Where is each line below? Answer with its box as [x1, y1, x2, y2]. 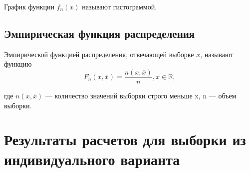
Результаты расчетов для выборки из [4, 129, 246, 150]
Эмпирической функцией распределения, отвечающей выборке [4, 49, 194, 59]
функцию [4, 59, 32, 69]
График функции [4, 1, 54, 11]
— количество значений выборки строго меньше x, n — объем [45, 90, 237, 101]
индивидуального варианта [4, 149, 180, 169]
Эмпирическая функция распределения [4, 25, 195, 41]
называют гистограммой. [82, 1, 157, 11]
